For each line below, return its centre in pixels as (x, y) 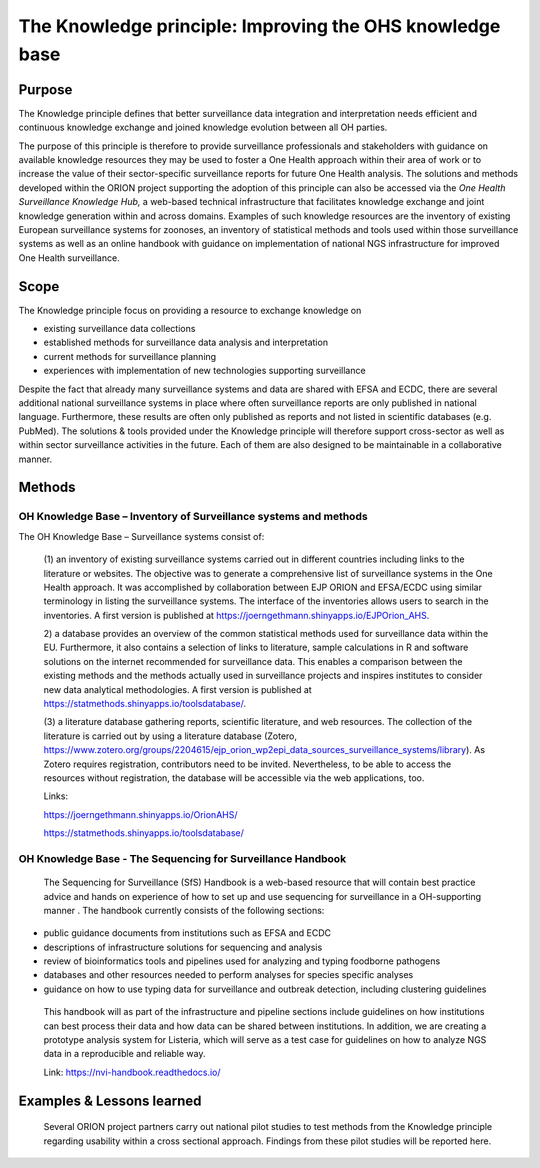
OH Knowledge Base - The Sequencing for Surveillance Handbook (182, 858)
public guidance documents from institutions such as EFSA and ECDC (187, 933)
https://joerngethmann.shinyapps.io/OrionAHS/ (140, 814)
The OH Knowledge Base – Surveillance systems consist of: (141, 536)
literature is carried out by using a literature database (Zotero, (170, 736)
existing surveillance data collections (119, 329)
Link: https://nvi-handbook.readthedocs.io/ (132, 1072)
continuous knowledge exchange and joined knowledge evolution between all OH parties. (203, 127)
